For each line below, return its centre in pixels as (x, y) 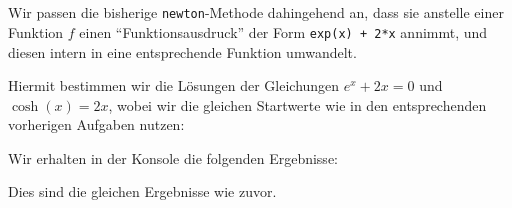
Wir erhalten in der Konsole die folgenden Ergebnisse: (173, 157)
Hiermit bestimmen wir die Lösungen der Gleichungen (174, 85)
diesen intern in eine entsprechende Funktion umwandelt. (182, 51)
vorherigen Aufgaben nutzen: (96, 124)
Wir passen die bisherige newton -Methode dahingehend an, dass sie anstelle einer (256, 12)
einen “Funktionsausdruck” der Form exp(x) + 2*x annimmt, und (283, 31)
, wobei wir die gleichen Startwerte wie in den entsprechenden (297, 104)
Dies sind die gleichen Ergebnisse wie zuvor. (142, 191)
